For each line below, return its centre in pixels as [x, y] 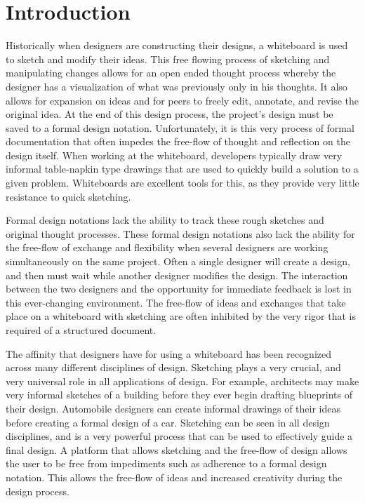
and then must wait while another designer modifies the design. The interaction [177, 275]
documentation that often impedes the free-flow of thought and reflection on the [178, 141]
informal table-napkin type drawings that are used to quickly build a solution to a [182, 169]
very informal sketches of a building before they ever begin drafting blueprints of [179, 395]
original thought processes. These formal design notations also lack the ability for [180, 233]
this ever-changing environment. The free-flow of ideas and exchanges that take [176, 302]
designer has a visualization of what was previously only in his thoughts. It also [177, 86]
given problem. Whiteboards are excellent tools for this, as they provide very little [182, 183]
